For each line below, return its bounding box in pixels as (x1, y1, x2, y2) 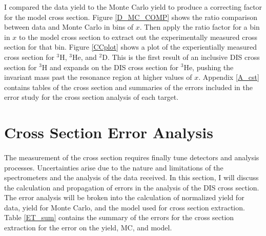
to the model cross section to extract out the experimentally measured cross (19, 31, 257, 42)
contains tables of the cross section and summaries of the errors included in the (4, 81, 253, 92)
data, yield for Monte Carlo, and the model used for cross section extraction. (4, 202, 245, 212)
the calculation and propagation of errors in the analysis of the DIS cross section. (4, 182, 259, 192)
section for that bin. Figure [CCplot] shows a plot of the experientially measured (4, 41, 257, 52)
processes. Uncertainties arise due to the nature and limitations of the (4, 162, 223, 173)
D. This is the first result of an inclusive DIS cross (102, 51, 260, 62)
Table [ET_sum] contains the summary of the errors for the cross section (4, 212, 234, 223)
